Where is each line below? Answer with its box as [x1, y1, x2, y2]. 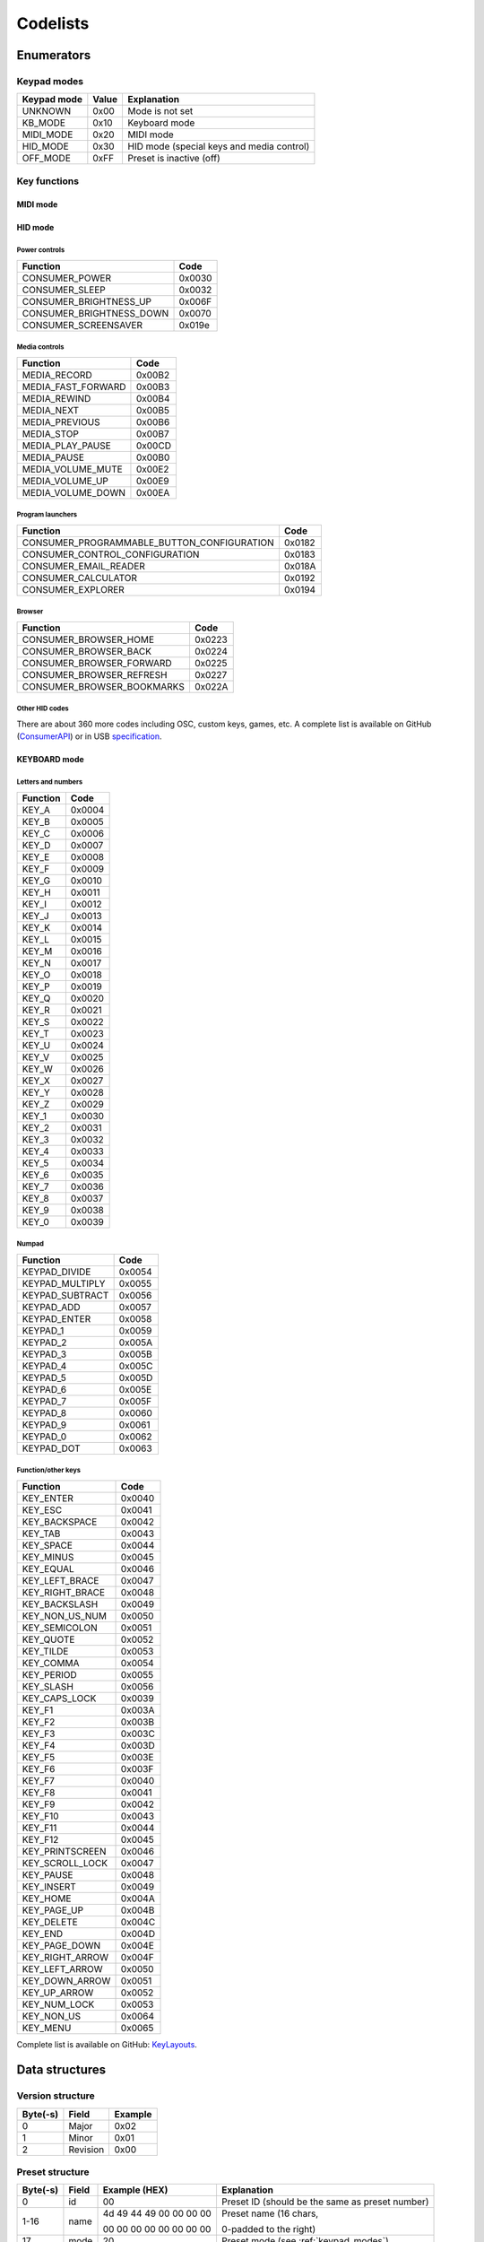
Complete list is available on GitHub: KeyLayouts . [16, 2038, 197, 2049]
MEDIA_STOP [22, 427, 80, 439]
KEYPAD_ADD [22, 1300, 81, 1313]
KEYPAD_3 [22, 1348, 67, 1360]
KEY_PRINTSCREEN [22, 1845, 107, 1857]
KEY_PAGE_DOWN [22, 1939, 101, 1951]
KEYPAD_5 [22, 1371, 67, 1384]
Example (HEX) [102, 2184, 169, 2196]
